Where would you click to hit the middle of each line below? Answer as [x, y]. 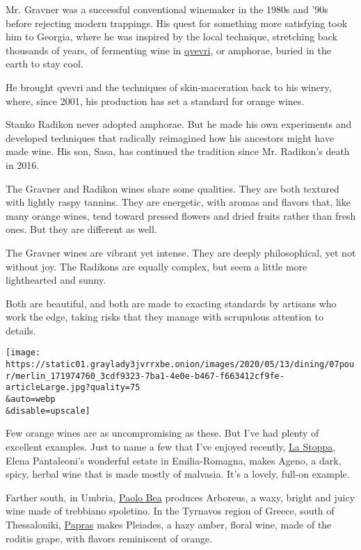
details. [21, 330]
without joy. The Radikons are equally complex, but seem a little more [157, 266]
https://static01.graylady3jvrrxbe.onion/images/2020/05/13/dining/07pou [180, 365]
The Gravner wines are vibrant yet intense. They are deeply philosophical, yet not [181, 252]
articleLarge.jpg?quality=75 [73, 388]
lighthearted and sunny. [56, 280]
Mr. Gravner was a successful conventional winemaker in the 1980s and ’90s [167, 9]
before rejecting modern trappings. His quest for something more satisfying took [177, 23]
